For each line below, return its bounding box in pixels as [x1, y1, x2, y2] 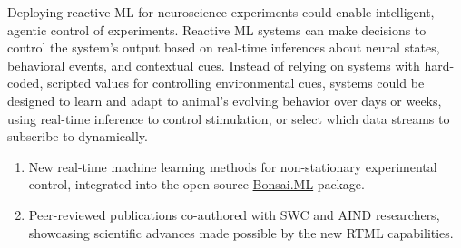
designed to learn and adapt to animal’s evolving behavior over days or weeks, [7, 91, 442, 110]
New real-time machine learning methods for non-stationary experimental [28, 157, 437, 176]
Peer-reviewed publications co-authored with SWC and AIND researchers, [28, 205, 440, 224]
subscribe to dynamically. [7, 127, 148, 146]
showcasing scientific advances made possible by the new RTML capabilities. [28, 223, 454, 242]
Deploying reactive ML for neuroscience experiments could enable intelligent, [7, 3, 435, 21]
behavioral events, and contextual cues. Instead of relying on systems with [7, 55, 420, 74]
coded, [7, 73, 44, 92]
